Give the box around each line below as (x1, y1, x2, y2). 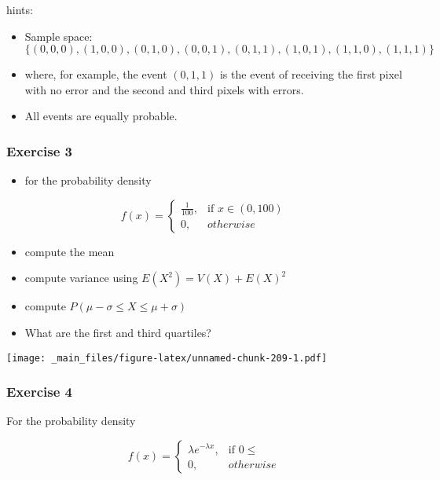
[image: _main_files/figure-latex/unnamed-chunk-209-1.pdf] (6, 352, 328, 364)
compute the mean (24, 243, 115, 259)
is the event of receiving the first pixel (219, 66, 402, 82)
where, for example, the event (24, 66, 167, 82)
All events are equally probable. (24, 108, 178, 124)
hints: (6, 2, 33, 17)
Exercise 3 (6, 141, 72, 160)
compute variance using (24, 269, 138, 286)
